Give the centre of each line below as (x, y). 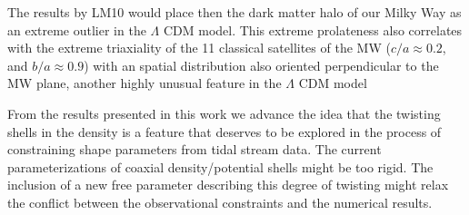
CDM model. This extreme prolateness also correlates (313, 29)
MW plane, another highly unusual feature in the (145, 83)
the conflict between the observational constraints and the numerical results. (220, 202)
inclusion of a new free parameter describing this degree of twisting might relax (228, 185)
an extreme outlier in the (77, 29)
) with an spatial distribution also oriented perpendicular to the (261, 65)
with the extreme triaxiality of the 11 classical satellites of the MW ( (199, 48)
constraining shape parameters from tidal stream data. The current (195, 149)
